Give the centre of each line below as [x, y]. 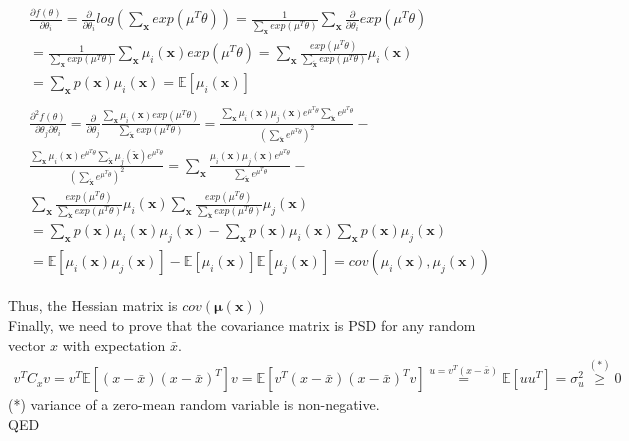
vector [27, 344]
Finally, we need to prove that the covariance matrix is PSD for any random [242, 324]
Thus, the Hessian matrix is [93, 305]
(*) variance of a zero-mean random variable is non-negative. [194, 404]
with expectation [114, 344]
